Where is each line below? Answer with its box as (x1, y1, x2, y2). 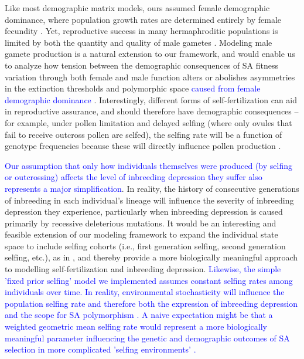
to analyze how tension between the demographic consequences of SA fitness (5, 59, 279, 71)
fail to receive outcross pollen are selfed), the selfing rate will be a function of (5, 128, 282, 140)
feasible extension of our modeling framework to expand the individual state (5, 228, 278, 241)
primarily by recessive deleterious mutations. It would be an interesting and (5, 216, 276, 229)
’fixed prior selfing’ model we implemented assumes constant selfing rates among (5, 274, 293, 286)
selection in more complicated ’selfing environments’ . (5, 343, 196, 355)
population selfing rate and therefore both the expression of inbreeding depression (5, 297, 298, 309)
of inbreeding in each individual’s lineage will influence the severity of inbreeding (5, 194, 294, 206)
